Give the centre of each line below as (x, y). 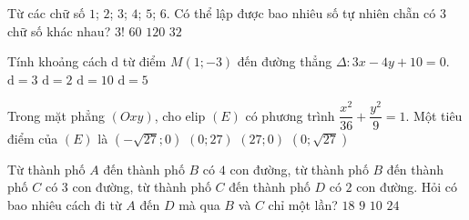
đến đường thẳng (285, 61)
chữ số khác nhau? (59, 30)
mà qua (199, 204)
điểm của (33, 138)
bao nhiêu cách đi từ (65, 204)
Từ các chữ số (46, 13)
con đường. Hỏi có (407, 187)
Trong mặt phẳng (56, 115)
